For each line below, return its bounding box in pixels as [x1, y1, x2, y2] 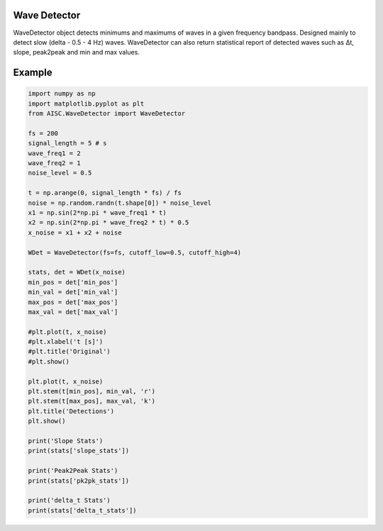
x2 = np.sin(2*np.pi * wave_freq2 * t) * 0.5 [28, 218, 189, 227]
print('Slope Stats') [28, 437, 104, 445]
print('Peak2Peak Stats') [28, 466, 118, 475]
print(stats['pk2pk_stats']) [28, 476, 130, 485]
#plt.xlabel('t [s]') [28, 337, 104, 346]
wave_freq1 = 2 [28, 149, 81, 157]
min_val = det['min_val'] [28, 288, 118, 296]
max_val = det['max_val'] [28, 308, 118, 315]
